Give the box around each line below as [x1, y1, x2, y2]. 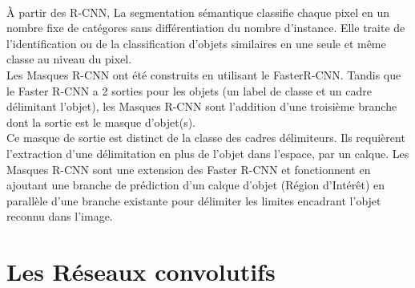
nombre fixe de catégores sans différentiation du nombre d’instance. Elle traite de [6, 19, 405, 36]
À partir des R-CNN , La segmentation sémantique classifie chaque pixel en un [6, 3, 389, 20]
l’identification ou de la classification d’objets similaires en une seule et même [6, 34, 386, 51]
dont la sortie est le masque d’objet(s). [6, 113, 195, 130]
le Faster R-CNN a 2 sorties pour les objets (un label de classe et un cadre [6, 82, 373, 99]
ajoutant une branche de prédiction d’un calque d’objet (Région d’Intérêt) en [6, 176, 385, 193]
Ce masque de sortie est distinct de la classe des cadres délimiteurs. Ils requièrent [6, 129, 405, 146]
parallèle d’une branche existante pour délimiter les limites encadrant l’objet [6, 192, 381, 209]
